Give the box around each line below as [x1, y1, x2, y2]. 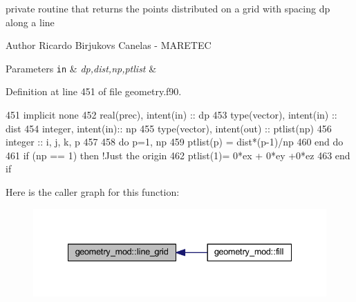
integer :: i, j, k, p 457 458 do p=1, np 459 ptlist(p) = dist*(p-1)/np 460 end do [6, 134, 344, 149]
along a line [6, 14, 55, 29]
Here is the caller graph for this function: [6, 185, 180, 199]
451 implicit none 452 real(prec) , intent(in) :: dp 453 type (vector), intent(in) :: [6, 108, 337, 122]
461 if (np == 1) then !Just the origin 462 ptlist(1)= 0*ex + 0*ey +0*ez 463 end [6, 148, 350, 162]
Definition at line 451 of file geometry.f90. [6, 84, 182, 99]
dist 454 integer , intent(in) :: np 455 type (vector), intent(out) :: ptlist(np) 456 [6, 121, 332, 135]
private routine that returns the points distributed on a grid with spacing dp [6, 1, 330, 15]
